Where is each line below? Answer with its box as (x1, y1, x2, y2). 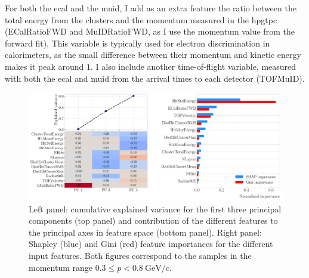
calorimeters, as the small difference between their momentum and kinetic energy (5, 48, 301, 61)
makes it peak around (5, 60, 84, 72)
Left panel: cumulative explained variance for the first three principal (29, 202, 282, 215)
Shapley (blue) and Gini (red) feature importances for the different (29, 237, 273, 250)
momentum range (29, 261, 92, 273)
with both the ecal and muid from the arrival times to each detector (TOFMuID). (5, 72, 305, 84)
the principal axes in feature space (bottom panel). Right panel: (29, 226, 262, 238)
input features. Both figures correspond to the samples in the (29, 249, 252, 262)
